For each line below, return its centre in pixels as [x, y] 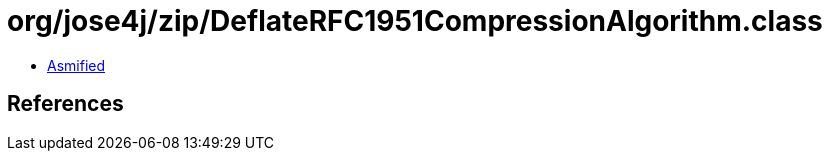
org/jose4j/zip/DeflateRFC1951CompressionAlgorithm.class [415, 21]
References [65, 104]
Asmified [76, 65]
